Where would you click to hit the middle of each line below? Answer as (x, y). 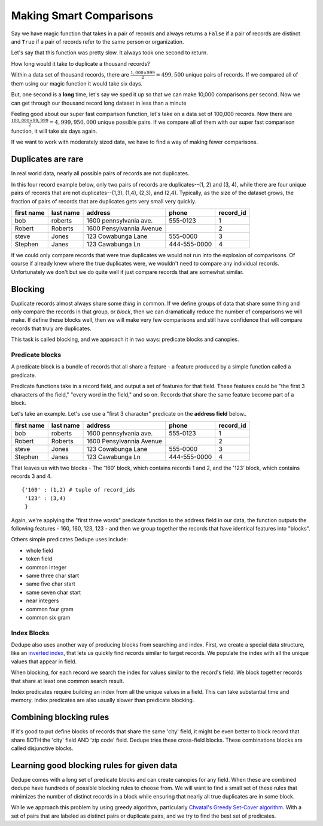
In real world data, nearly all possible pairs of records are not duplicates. (100, 173)
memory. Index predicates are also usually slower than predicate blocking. (103, 700)
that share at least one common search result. (68, 681)
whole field (40, 550)
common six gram (48, 617)
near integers (42, 601)
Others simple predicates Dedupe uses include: (70, 540)
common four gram (50, 609)
